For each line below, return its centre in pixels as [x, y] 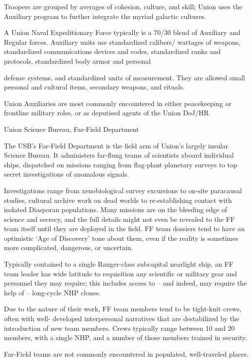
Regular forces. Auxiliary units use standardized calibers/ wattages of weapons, [122, 42]
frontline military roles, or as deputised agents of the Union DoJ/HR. [107, 113]
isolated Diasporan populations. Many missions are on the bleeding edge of [116, 209]
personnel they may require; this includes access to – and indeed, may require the [126, 283]
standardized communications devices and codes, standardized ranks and [112, 51]
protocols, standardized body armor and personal [77, 61]
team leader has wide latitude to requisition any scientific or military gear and [121, 273]
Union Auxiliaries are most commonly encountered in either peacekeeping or [118, 103]
